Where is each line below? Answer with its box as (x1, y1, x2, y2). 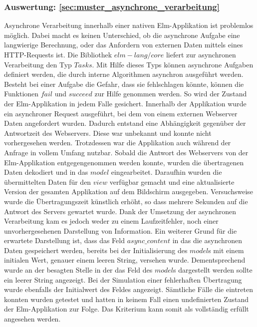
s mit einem (208, 245, 244, 255)
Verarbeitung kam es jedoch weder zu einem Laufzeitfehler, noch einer (4, 216, 219, 226)
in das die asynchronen (172, 235, 243, 246)
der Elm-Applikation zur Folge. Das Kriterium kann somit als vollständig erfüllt (4, 304, 249, 314)
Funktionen (4, 88, 39, 99)
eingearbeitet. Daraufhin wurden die (111, 167, 222, 177)
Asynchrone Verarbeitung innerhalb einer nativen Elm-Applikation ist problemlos (4, 20, 254, 30)
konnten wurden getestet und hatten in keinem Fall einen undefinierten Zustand (4, 294, 249, 304)
